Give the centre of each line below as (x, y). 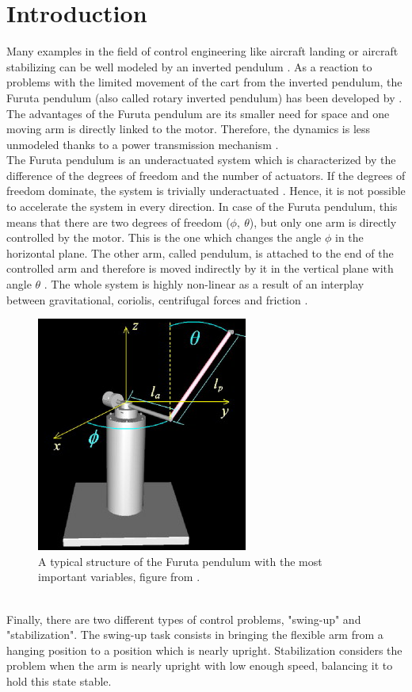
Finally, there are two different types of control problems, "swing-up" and (184, 619)
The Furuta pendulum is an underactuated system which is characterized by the (201, 160)
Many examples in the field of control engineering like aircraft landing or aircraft (202, 51)
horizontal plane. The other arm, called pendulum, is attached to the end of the (200, 252)
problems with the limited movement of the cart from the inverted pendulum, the (204, 82)
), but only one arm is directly (323, 222)
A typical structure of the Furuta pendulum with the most (180, 561)
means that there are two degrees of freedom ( (118, 222)
